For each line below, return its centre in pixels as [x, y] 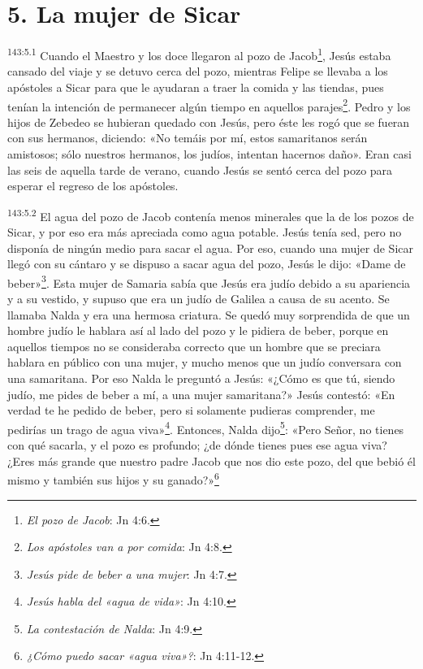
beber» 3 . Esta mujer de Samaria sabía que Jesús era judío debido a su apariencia [209, 281]
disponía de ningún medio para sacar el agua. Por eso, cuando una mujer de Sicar [210, 248]
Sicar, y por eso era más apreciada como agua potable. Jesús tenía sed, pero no [205, 232]
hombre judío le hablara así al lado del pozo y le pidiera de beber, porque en [198, 330]
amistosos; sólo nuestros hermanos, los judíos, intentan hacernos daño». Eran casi [209, 154]
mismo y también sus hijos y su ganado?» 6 [113, 478]
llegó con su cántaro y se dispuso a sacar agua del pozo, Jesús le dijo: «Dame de [207, 264]
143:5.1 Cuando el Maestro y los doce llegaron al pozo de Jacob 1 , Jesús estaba [199, 54]
